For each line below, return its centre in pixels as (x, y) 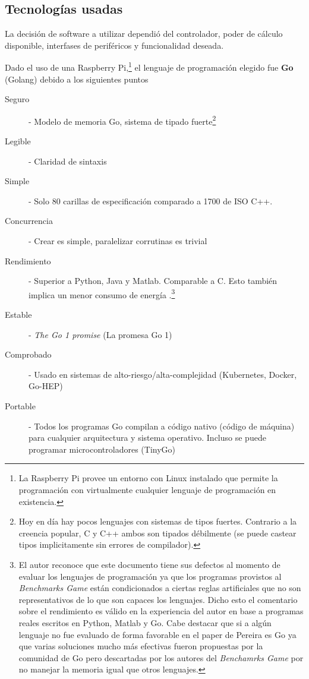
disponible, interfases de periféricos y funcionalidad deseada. (114, 45)
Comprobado (28, 354)
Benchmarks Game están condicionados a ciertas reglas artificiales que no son (160, 588)
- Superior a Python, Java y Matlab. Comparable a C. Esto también (153, 281)
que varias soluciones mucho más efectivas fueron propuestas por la (141, 646)
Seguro (17, 99)
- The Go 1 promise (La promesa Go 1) (100, 334)
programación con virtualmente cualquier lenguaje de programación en (147, 490)
